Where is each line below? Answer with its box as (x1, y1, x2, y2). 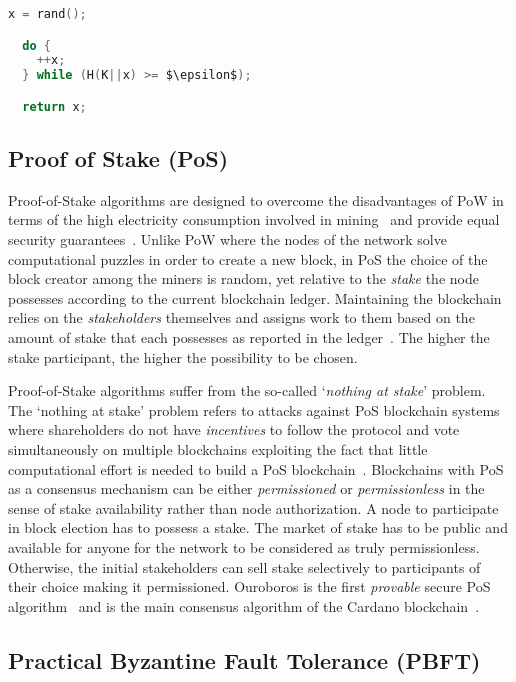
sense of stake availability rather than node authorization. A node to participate (8, 497, 499, 518)
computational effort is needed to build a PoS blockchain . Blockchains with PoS (8, 458, 504, 479)
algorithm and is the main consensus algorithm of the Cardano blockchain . (8, 595, 480, 616)
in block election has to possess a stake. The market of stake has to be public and (8, 517, 508, 538)
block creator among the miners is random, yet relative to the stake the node (8, 268, 479, 289)
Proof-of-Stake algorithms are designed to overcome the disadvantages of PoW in (8, 189, 504, 210)
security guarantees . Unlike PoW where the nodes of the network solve (8, 229, 447, 250)
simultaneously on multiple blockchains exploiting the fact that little (8, 439, 428, 460)
